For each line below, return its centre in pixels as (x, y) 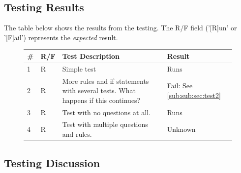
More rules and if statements (105, 81)
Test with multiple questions (105, 124)
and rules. (77, 134)
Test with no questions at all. (106, 112)
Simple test (79, 68)
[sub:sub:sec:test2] (194, 95)
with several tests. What (99, 90)
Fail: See (180, 86)
